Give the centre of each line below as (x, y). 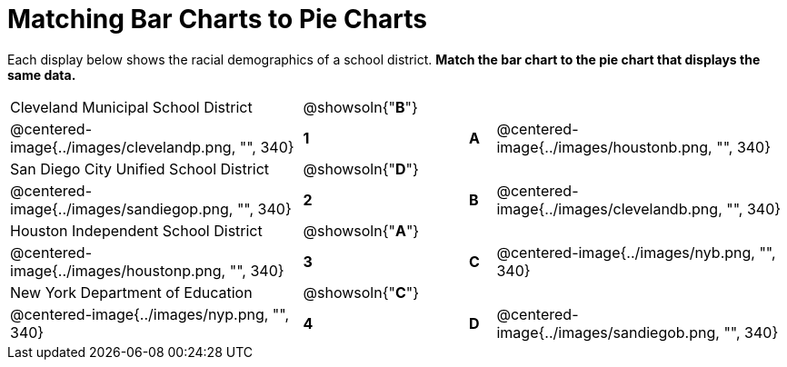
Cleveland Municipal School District (131, 107)
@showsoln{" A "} (361, 230)
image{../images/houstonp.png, (118, 270)
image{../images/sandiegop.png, (122, 208)
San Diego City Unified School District (140, 169)
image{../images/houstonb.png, (604, 147)
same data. (42, 74)
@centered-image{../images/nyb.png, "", (636, 252)
